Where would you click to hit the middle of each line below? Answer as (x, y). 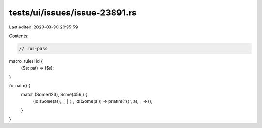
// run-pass (33, 49)
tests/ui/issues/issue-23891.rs (73, 13)
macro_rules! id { (26, 61)
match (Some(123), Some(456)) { (54, 95)
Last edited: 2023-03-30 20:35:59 (43, 27)
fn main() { (20, 86)
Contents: (19, 36)
